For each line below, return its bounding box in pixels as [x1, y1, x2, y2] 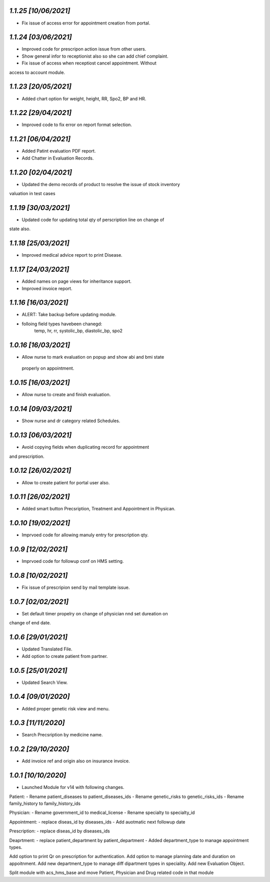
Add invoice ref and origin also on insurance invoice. [21, 758, 130, 764]
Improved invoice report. [21, 285, 72, 291]
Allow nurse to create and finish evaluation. [21, 392, 111, 398]
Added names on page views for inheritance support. [21, 278, 132, 285]
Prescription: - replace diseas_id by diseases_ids [9, 828, 110, 834]
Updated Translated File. [21, 646, 72, 652]
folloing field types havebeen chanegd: [21, 321, 102, 327]
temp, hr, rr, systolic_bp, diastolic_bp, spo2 [34, 328, 122, 334]
